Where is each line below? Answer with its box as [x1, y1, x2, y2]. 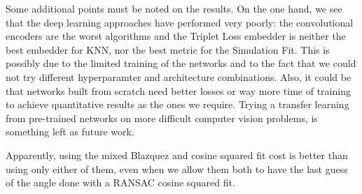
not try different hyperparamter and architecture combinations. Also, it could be [6, 69, 351, 84]
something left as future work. [6, 124, 134, 139]
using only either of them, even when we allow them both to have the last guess [6, 161, 348, 176]
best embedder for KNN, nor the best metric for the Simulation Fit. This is [6, 42, 330, 57]
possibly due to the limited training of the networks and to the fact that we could [6, 56, 356, 70]
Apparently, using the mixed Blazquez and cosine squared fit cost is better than [6, 147, 348, 162]
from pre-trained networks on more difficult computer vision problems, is [6, 110, 318, 125]
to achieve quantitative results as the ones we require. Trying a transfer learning [6, 97, 349, 112]
